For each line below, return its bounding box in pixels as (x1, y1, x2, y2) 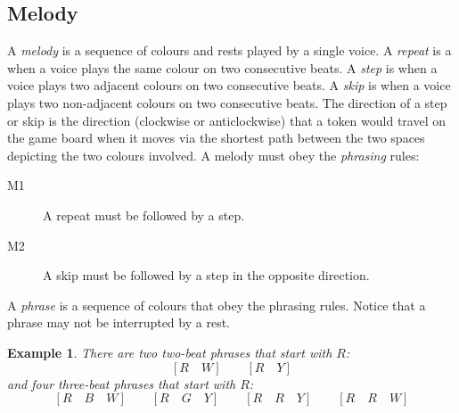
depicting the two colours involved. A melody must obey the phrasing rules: (7, 145, 420, 164)
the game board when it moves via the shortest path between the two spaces (7, 128, 425, 147)
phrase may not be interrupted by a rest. (7, 313, 230, 332)
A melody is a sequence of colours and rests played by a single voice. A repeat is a (7, 41, 452, 60)
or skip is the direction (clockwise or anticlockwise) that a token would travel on (7, 111, 446, 129)
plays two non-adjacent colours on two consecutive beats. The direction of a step (7, 93, 447, 112)
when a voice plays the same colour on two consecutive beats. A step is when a (7, 58, 438, 77)
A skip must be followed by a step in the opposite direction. (43, 266, 370, 285)
